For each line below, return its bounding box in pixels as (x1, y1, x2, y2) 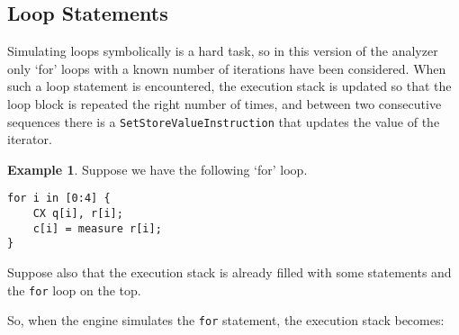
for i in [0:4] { (7, 192, 111, 205)
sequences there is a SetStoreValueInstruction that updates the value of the (7, 112, 440, 131)
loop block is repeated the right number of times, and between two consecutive (7, 94, 442, 113)
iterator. (7, 130, 52, 149)
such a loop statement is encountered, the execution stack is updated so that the (7, 77, 452, 95)
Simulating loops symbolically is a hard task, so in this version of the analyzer (7, 41, 438, 60)
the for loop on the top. (7, 280, 141, 299)
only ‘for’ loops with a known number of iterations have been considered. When (7, 59, 446, 77)
